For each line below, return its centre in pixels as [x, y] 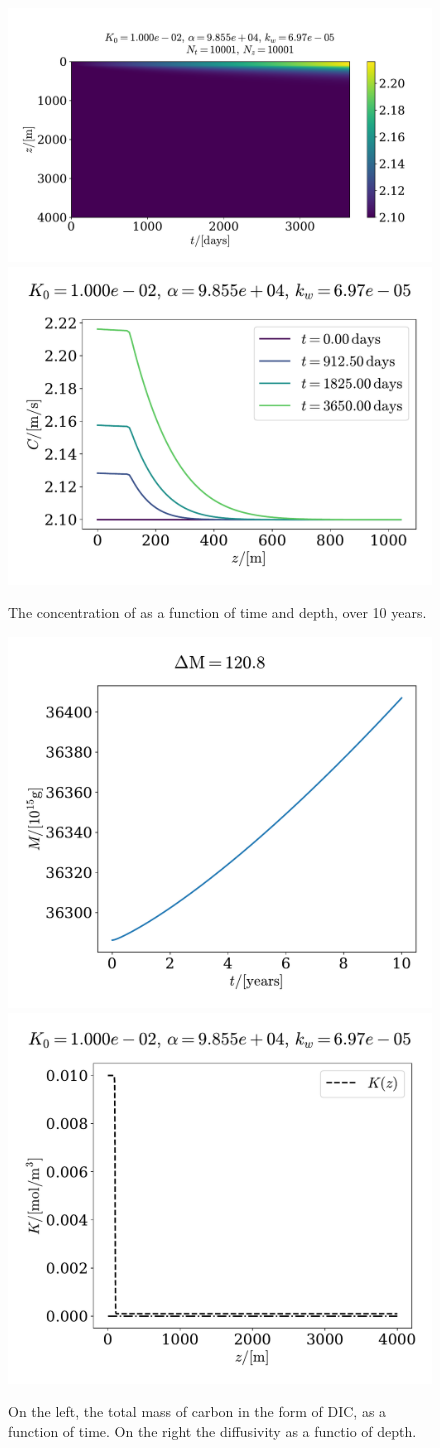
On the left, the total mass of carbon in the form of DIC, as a [197, 1411]
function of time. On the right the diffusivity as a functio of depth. [212, 1430]
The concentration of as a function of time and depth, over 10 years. [217, 612]
